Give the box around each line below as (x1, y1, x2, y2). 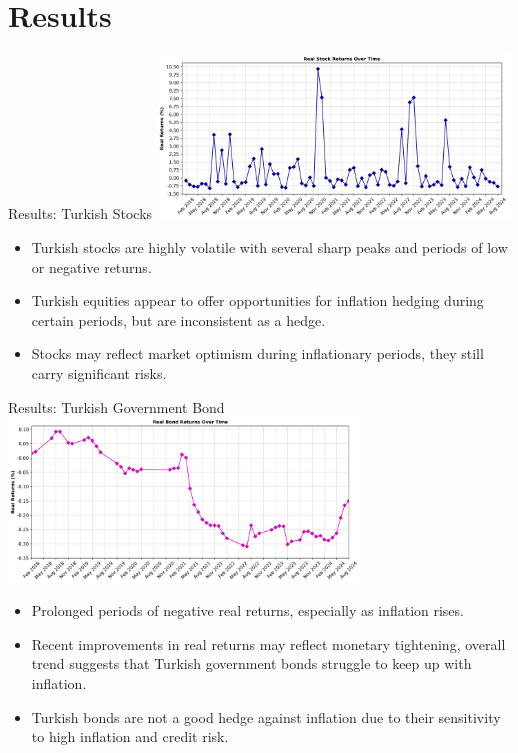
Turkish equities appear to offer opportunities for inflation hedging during (31, 290, 484, 311)
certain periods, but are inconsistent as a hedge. (31, 309, 326, 330)
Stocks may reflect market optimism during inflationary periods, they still (31, 343, 484, 364)
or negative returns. (31, 256, 152, 277)
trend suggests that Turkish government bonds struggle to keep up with (31, 653, 472, 674)
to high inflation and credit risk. (31, 726, 229, 747)
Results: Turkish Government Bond (8, 396, 225, 417)
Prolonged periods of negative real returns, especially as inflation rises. (31, 600, 464, 621)
